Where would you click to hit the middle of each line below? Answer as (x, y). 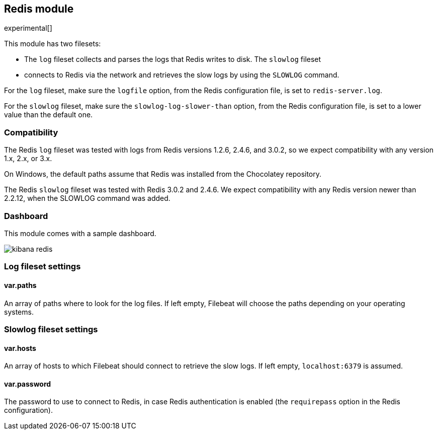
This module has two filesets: (53, 44)
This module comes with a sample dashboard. (80, 233)
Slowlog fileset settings (51, 329)
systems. (19, 312)
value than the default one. (49, 115)
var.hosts (20, 348)
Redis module (39, 9)
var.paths (20, 285)
